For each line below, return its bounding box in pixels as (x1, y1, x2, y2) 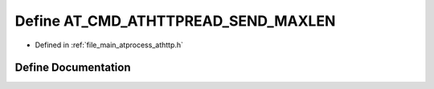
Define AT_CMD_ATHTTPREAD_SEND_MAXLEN (14, 12, 336, 30)
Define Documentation (14, 61, 131, 75)
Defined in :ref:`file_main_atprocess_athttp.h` (35, 40, 184, 50)
